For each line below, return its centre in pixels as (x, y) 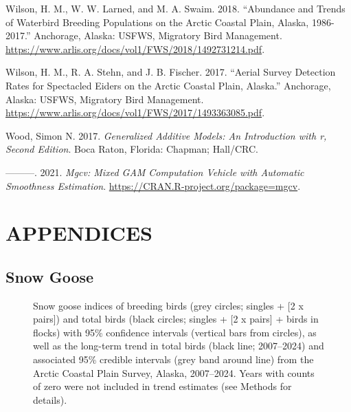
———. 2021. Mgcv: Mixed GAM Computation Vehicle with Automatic (155, 172)
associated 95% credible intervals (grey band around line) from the (173, 359)
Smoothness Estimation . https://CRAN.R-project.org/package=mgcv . (153, 185)
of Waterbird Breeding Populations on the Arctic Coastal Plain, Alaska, (157, 22)
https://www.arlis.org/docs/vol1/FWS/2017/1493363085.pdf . (135, 112)
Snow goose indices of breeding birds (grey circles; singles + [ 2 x (168, 305)
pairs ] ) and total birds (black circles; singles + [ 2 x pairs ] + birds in (176, 319)
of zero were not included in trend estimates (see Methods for (162, 386)
